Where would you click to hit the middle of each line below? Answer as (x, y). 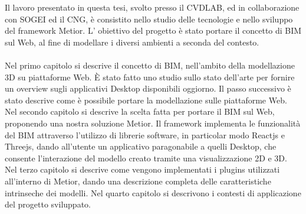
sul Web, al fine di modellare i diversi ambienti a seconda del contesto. (132, 42)
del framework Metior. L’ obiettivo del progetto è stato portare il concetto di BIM (153, 30)
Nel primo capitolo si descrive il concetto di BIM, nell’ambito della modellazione (150, 65)
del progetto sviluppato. (48, 204)
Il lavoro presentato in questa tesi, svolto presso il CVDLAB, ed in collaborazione (152, 7)
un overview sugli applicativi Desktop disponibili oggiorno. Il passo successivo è (148, 88)
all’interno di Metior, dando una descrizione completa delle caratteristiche (138, 181)
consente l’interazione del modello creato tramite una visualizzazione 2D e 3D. (146, 158)
